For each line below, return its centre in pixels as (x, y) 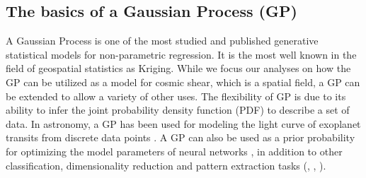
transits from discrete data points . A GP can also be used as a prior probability (181, 137)
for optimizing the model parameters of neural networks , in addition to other (174, 151)
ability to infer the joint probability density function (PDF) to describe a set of (178, 110)
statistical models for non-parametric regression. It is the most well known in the (181, 54)
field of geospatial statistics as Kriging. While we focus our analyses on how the (178, 68)
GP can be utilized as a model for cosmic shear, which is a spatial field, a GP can (183, 82)
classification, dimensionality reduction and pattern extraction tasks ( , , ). (166, 165)
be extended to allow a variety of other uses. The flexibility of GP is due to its (176, 96)
